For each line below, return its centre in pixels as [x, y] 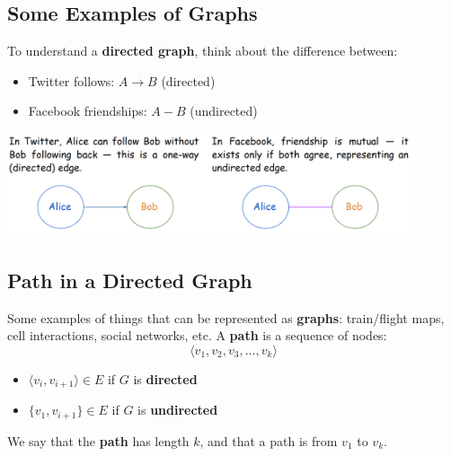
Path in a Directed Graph [130, 281]
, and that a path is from [269, 440]
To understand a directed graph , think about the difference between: [203, 51]
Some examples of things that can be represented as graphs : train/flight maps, [226, 317]
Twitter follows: [71, 80]
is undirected [178, 410]
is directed [165, 379]
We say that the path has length [98, 440]
